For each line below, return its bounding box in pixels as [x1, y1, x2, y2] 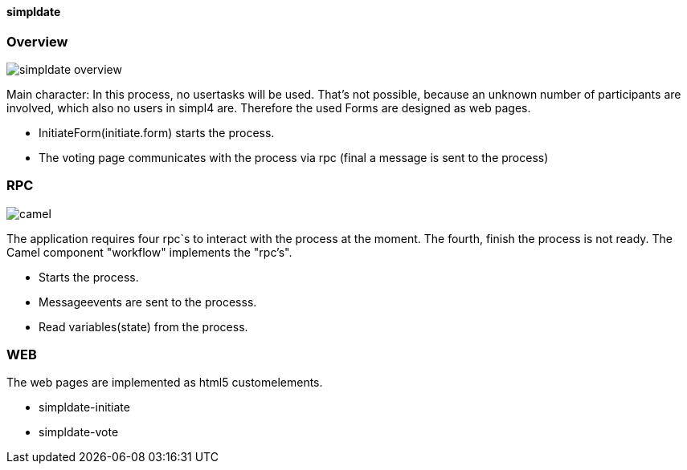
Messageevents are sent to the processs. [39, 294, 257, 309]
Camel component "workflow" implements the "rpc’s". [6, 245, 292, 259]
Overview [6, 33, 68, 50]
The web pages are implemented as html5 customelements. [6, 375, 323, 390]
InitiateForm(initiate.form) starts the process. [39, 125, 275, 140]
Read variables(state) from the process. [39, 319, 248, 334]
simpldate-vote [39, 425, 119, 440]
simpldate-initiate [39, 400, 130, 415]
